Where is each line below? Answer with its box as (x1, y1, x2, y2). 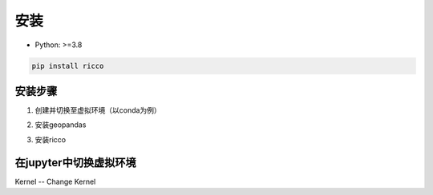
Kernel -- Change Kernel (14, 177, 96, 186)
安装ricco (34, 134, 67, 144)
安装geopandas (34, 120, 87, 129)
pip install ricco (31, 61, 104, 70)
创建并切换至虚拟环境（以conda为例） (34, 105, 162, 115)
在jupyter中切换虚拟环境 (14, 156, 136, 169)
